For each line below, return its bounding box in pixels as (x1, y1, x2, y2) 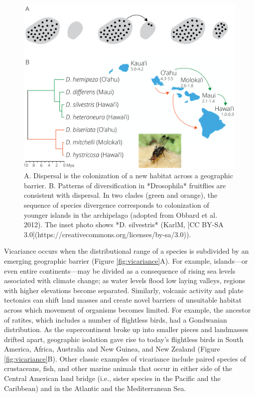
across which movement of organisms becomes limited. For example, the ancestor (4, 304, 251, 315)
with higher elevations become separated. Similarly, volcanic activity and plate (4, 285, 244, 295)
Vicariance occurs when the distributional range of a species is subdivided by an (4, 246, 249, 256)
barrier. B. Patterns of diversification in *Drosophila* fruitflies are (24, 180, 226, 190)
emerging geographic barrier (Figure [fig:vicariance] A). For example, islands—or (4, 255, 248, 266)
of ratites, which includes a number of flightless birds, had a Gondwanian (4, 314, 227, 325)
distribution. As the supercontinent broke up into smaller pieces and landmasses (4, 324, 249, 335)
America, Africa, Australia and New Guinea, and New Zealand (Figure (4, 344, 220, 354)
